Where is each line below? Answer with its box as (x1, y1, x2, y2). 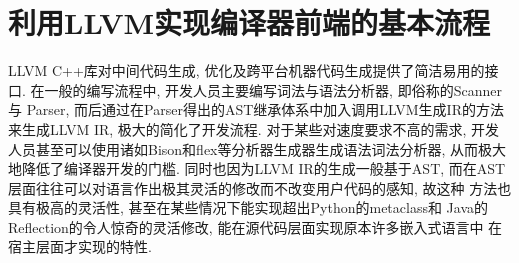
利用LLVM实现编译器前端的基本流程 (8, 2, 491, 43)
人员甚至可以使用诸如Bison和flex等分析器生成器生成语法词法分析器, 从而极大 (8, 138, 507, 159)
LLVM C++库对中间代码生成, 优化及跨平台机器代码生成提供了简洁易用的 (8, 60, 485, 81)
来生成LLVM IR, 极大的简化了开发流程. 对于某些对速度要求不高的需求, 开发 (8, 118, 499, 139)
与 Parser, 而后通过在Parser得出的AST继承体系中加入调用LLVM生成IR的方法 (8, 99, 504, 120)
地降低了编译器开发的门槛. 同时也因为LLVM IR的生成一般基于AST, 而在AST (8, 158, 506, 179)
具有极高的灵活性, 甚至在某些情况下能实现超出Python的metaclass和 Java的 (8, 197, 489, 218)
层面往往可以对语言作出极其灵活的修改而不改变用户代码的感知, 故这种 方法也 (8, 177, 512, 198)
